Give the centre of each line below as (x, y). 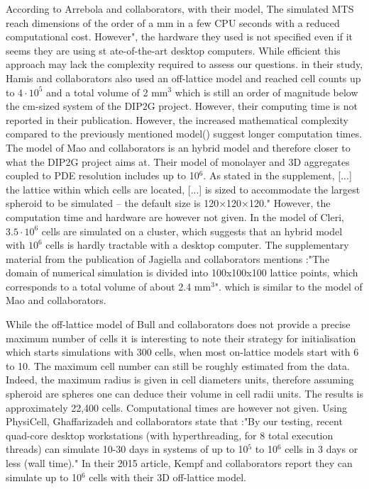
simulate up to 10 (44, 477)
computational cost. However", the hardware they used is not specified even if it (180, 36)
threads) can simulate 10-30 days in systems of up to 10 (127, 449)
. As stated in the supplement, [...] (277, 175)
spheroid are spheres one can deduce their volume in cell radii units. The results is (184, 394)
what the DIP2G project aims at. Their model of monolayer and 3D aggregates (178, 161)
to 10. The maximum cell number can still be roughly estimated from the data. (178, 365)
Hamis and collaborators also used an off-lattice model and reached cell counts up (183, 78)
